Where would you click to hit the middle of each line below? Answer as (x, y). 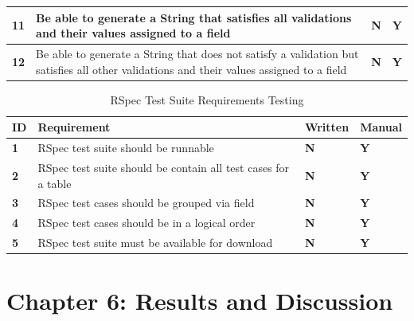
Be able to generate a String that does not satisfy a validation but (197, 53)
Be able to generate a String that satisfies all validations (194, 17)
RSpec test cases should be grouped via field (146, 203)
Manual (381, 127)
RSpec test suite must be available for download (155, 243)
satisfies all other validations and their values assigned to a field (191, 69)
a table (55, 183)
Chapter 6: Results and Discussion (200, 301)
